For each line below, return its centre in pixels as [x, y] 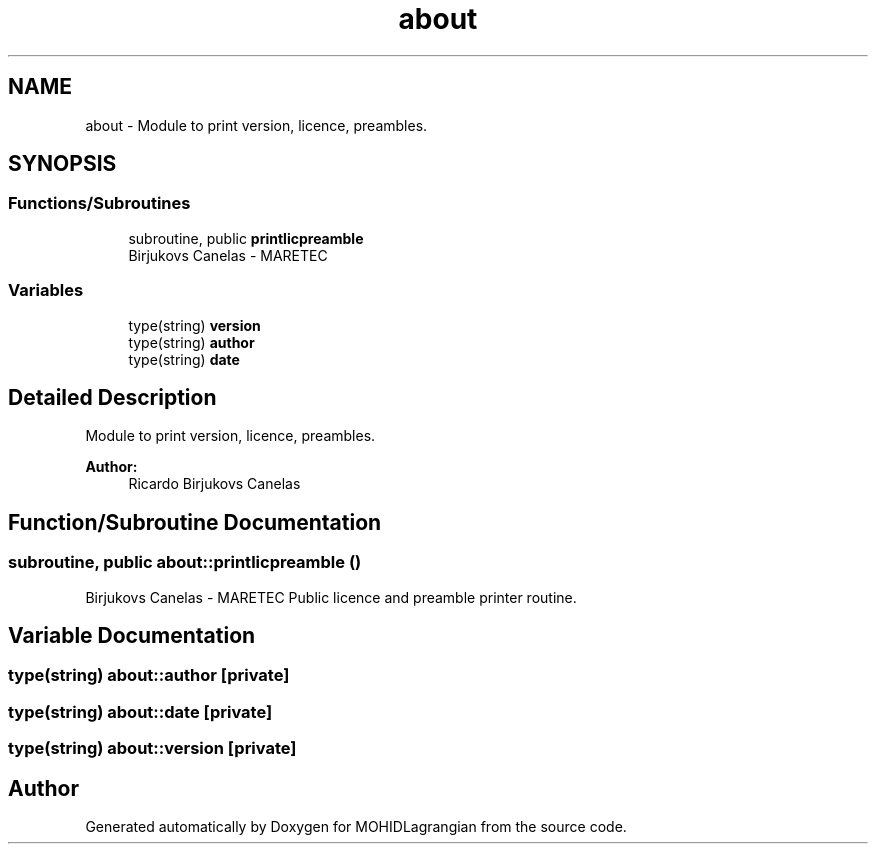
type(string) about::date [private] [140, 711]
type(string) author [191, 342]
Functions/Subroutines [99, 203]
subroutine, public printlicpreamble [246, 238]
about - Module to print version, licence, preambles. [256, 125]
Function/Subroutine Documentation [195, 522]
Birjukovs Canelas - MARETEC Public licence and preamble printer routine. [331, 597]
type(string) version [194, 325]
